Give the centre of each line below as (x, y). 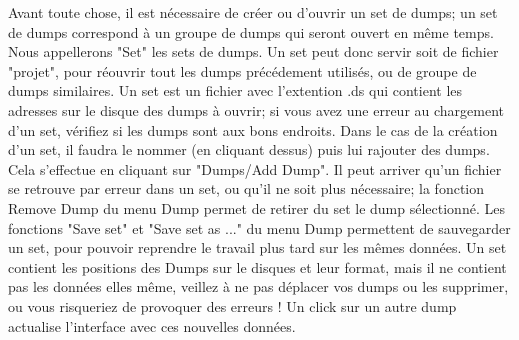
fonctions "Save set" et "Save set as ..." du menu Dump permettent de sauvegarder (259, 227)
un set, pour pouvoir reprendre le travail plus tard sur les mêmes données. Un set (257, 247)
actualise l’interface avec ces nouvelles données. (152, 325)
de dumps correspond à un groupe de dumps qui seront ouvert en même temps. (251, 31)
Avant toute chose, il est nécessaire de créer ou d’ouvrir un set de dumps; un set (253, 12)
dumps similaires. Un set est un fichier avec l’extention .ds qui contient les (235, 90)
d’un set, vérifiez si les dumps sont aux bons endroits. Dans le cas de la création (253, 129)
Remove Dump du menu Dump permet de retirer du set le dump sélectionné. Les (256, 207)
